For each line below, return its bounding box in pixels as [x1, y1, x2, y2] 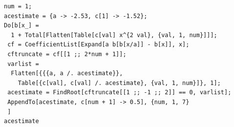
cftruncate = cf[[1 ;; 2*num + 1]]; [7, 50, 127, 58]
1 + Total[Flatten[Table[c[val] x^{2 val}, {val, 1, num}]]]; [11, 31, 217, 39]
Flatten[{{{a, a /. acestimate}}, [11, 70, 123, 77]
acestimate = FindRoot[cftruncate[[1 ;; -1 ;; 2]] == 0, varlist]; [7, 89, 232, 96]
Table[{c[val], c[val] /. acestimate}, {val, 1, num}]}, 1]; [18, 79, 221, 86]
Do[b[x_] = [4, 22, 39, 29]
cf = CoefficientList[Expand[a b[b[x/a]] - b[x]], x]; [7, 41, 190, 48]
